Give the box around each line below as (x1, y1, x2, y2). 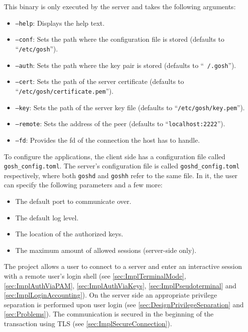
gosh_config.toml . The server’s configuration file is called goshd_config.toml (4, 161, 240, 171)
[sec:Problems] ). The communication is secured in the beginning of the (4, 309, 214, 319)
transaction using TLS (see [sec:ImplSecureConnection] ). (4, 318, 172, 328)
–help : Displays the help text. (15, 17, 105, 28)
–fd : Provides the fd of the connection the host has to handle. (15, 134, 200, 145)
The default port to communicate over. (15, 196, 131, 206)
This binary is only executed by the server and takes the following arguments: (4, 1, 236, 11)
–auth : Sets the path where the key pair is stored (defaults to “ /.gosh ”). (15, 60, 236, 70)
